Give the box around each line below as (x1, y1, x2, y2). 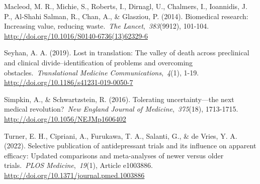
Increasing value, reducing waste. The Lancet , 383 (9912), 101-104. (4, 21, 209, 31)
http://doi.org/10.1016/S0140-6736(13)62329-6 (4, 30, 148, 41)
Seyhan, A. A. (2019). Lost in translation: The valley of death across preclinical (4, 47, 249, 58)
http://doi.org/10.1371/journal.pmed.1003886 (4, 169, 145, 180)
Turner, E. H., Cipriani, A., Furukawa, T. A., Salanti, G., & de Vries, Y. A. (4, 130, 237, 141)
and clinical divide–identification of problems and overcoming (4, 57, 193, 67)
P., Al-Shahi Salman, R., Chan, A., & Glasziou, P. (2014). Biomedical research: (4, 11, 248, 21)
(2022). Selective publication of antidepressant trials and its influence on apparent (4, 140, 256, 151)
